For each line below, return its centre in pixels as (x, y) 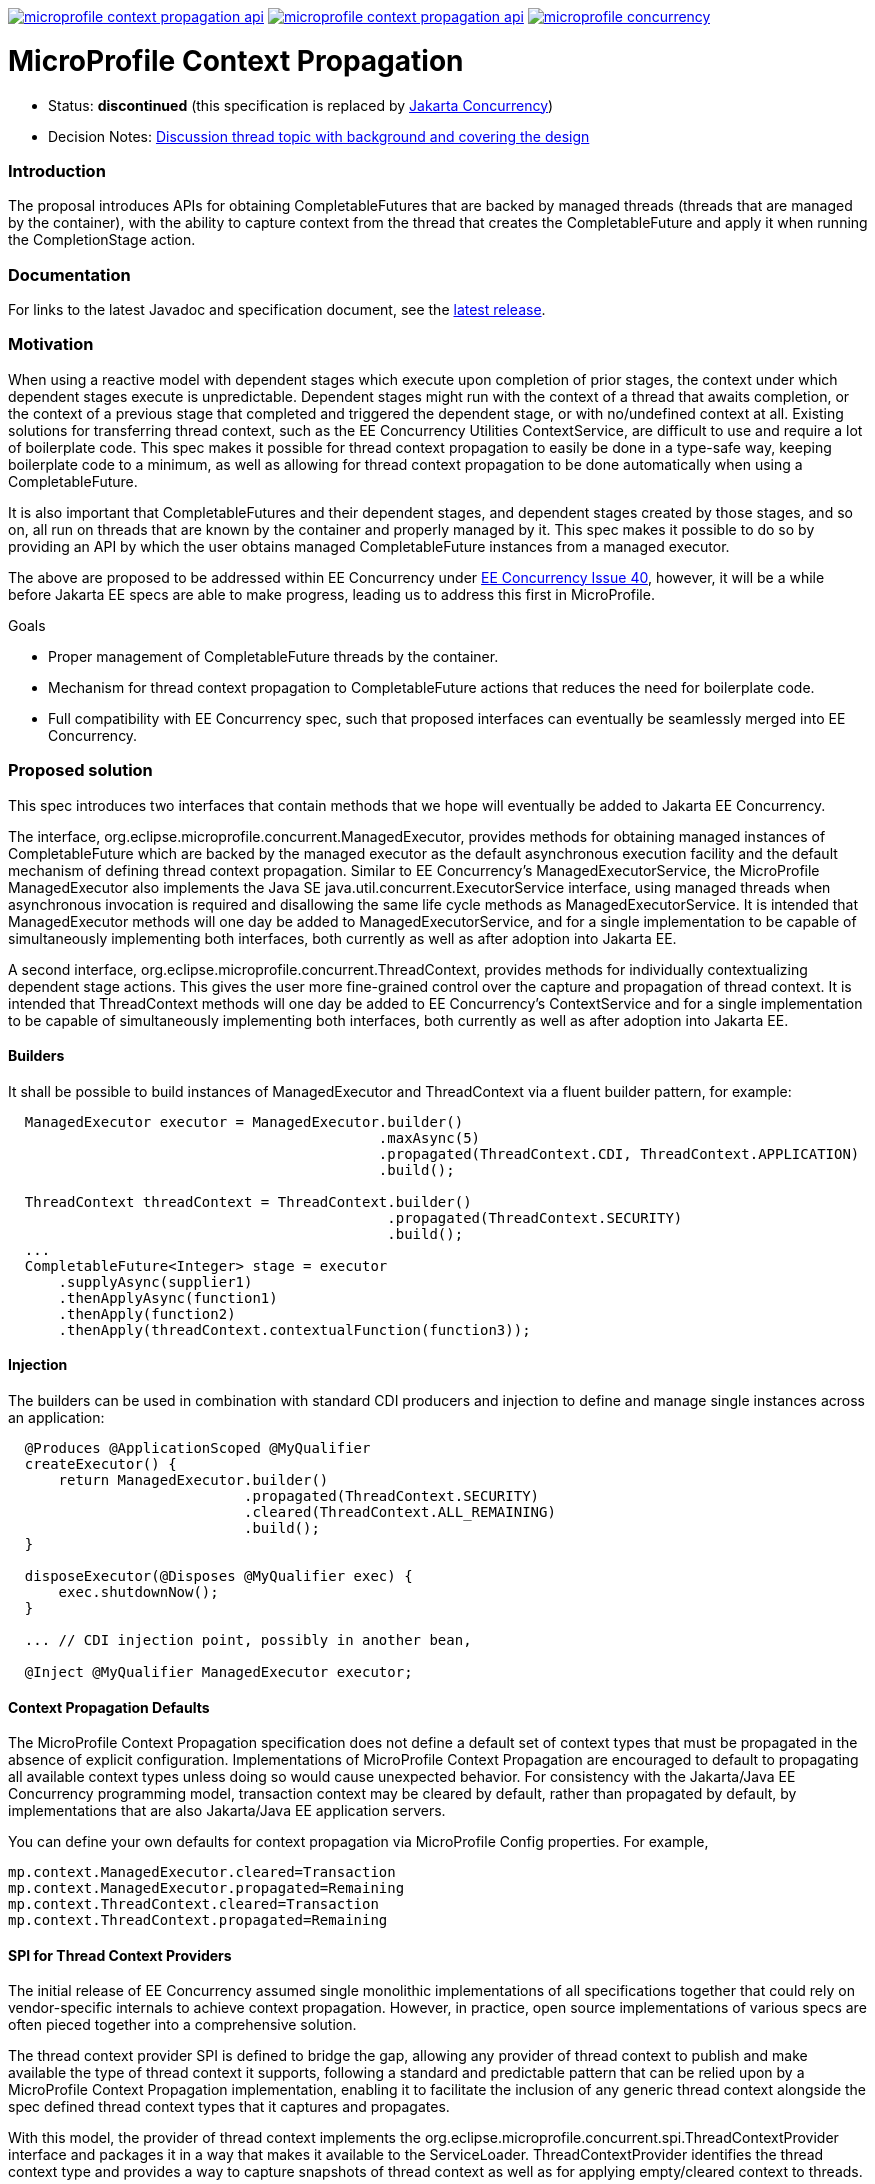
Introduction (57, 170)
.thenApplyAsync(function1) (168, 1297)
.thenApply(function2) (147, 1313)
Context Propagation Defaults (109, 1707)
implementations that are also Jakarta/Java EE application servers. (227, 1811)
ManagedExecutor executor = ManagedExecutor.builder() (244, 1121)
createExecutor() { (100, 1463)
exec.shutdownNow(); (138, 1591)
